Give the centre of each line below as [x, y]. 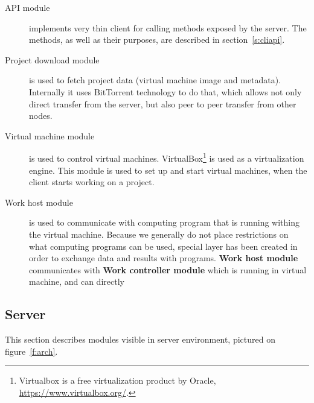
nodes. [41, 116]
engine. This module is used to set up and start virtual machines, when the [168, 170]
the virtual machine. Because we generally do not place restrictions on [159, 234]
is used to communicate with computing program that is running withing [164, 222]
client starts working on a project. [92, 182]
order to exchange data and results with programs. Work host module [164, 258]
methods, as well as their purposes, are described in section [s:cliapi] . [157, 40]
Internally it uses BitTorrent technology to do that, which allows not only [165, 91]
